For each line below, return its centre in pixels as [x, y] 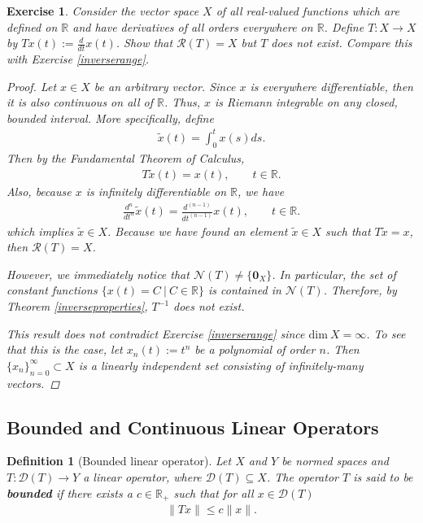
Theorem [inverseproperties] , [77, 306]
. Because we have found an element [198, 231]
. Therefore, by [360, 290]
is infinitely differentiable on [156, 191]
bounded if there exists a [70, 492]
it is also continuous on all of [80, 102]
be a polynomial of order [255, 349]
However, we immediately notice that [98, 274]
